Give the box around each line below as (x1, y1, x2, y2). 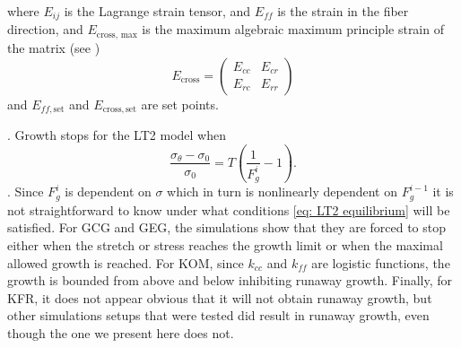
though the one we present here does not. (7, 324, 234, 342)
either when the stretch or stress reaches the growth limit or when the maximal (7, 236, 443, 255)
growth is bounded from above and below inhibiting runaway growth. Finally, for (7, 271, 453, 290)
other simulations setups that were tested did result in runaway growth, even (7, 306, 430, 325)
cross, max (96, 30, 137, 39)
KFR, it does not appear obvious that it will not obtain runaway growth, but (7, 288, 432, 307)
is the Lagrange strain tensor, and (64, 2, 251, 20)
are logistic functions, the (311, 253, 450, 272)
